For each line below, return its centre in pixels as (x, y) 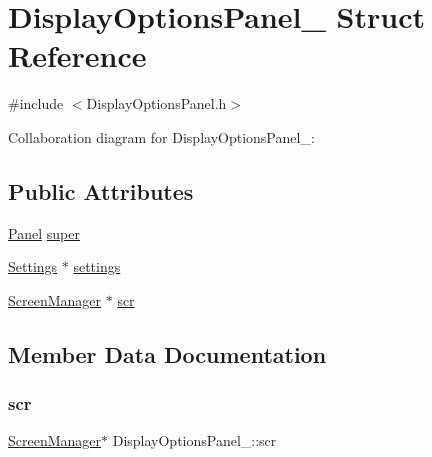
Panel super (44, 232)
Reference (77, 55)
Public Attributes (101, 190)
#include (36, 103)
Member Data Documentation (167, 353)
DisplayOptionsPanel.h (156, 103)
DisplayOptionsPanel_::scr (194, 440)
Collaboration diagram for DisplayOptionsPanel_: (161, 136)
